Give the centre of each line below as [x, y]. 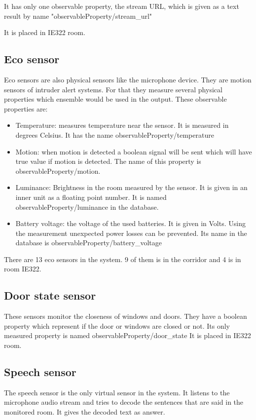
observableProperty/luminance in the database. [87, 207]
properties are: [26, 108]
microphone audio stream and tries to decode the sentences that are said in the [124, 402]
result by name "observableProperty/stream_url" [78, 16]
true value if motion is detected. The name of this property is [108, 161]
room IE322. [23, 269]
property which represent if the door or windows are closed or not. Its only [117, 325]
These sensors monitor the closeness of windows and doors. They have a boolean [126, 316]
